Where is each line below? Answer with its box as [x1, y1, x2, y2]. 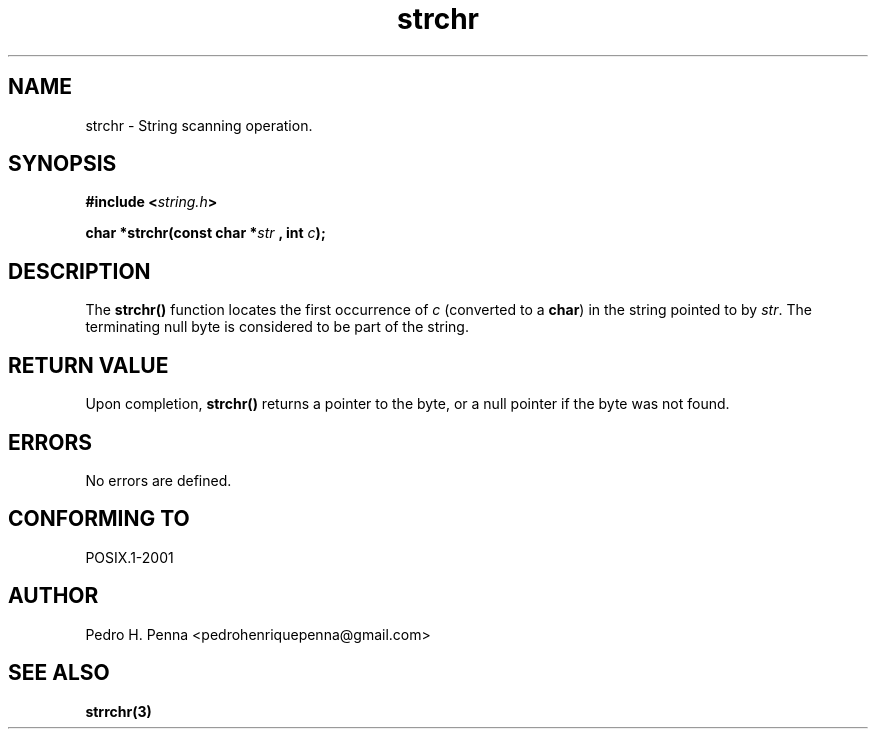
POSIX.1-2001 [85, 548, 174, 566]
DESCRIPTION [8, 258, 151, 284]
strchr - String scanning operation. [85, 116, 313, 134]
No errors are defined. [85, 471, 232, 489]
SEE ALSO [8, 660, 110, 686]
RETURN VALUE [8, 352, 169, 378]
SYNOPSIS [8, 151, 117, 177]
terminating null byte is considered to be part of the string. [85, 318, 469, 336]
